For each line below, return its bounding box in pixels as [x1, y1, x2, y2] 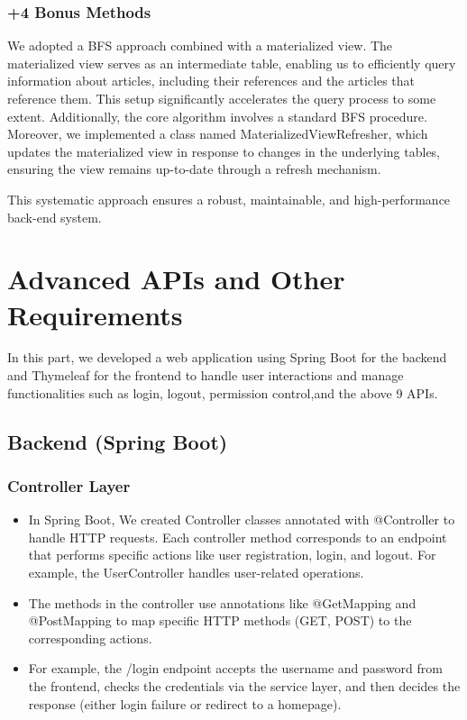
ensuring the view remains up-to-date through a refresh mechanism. [7, 159, 381, 178]
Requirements [7, 296, 183, 333]
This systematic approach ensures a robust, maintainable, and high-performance [7, 189, 451, 208]
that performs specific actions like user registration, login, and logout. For [28, 545, 436, 564]
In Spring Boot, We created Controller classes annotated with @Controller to [28, 510, 455, 529]
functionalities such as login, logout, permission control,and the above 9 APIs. [7, 383, 438, 402]
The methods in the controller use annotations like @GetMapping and [28, 593, 417, 612]
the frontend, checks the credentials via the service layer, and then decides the [28, 677, 461, 695]
